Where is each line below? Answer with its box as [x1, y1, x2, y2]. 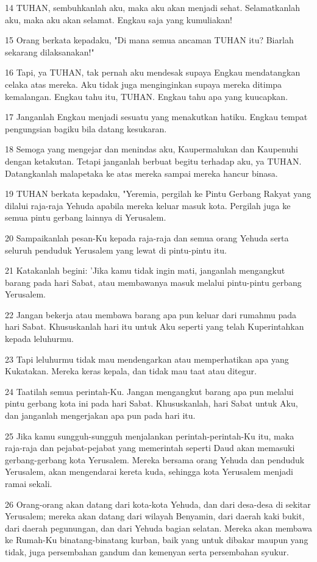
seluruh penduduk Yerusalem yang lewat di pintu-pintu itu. [5, 243, 227, 256]
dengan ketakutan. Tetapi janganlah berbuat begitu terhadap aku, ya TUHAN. [5, 154, 302, 167]
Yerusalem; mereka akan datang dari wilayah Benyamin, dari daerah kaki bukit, [5, 510, 305, 522]
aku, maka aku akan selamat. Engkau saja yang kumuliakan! [5, 13, 232, 26]
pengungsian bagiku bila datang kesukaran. [5, 122, 167, 135]
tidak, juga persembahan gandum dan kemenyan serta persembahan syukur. [5, 545, 290, 558]
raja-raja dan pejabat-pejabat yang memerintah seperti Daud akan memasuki [5, 441, 295, 454]
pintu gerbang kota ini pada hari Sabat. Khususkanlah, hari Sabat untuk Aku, [5, 397, 298, 410]
